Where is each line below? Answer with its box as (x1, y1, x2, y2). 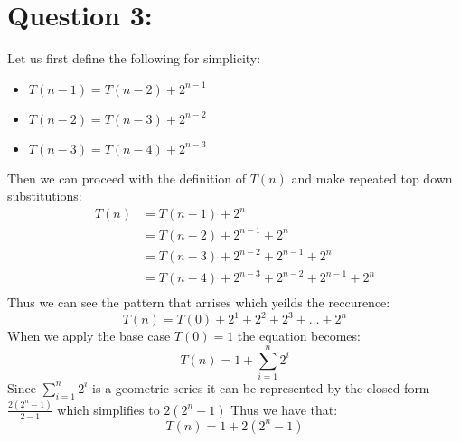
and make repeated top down (291, 168, 453, 187)
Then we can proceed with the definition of (7, 168, 247, 187)
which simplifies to (57, 400, 160, 418)
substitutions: (7, 186, 82, 205)
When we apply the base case (7, 326, 171, 345)
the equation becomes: (237, 326, 361, 345)
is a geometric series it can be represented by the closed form (92, 378, 430, 397)
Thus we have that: (230, 400, 338, 418)
